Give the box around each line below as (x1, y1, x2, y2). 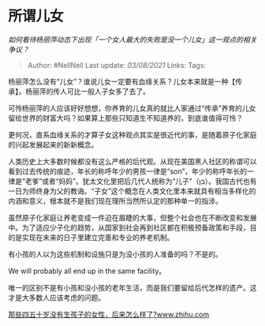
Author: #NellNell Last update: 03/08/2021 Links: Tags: (27, 60, 207, 69)
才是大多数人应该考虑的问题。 (8, 293, 105, 302)
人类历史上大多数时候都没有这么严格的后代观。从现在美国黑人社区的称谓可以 (8, 156, 257, 166)
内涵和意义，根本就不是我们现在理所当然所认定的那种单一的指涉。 (8, 196, 222, 205)
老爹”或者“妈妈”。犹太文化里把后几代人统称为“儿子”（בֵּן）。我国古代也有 (24, 176, 258, 185)
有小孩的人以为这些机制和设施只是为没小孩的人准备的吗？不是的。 (8, 249, 222, 259)
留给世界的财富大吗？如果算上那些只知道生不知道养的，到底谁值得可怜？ (8, 113, 243, 122)
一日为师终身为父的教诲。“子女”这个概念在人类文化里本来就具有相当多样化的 (8, 186, 256, 196)
